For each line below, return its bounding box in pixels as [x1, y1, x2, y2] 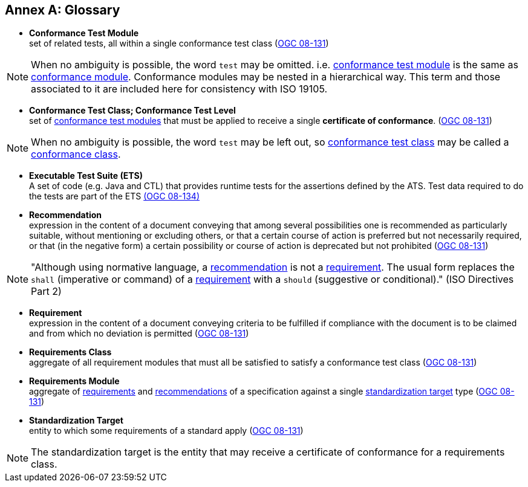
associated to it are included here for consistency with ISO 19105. [31, 83, 328, 95]
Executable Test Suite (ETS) [29, 170, 143, 181]
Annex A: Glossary [5, 2, 120, 18]
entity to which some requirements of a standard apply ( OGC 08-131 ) [29, 425, 304, 436]
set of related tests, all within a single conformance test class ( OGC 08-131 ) [29, 38, 329, 49]
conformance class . [31, 148, 121, 161]
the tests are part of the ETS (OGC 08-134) [29, 191, 200, 202]
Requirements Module [29, 376, 120, 387]
